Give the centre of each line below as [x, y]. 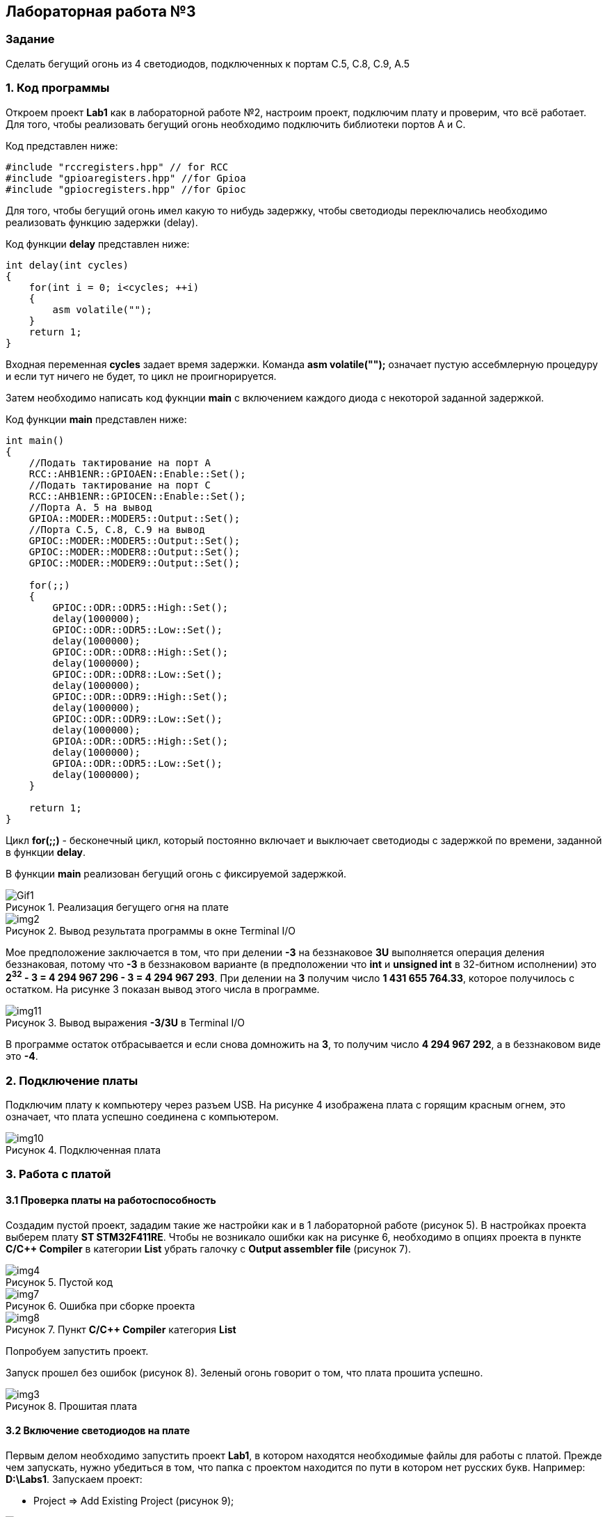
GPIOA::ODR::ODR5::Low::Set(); [137, 763]
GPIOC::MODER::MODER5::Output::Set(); [135, 540]
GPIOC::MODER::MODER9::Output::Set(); [135, 563]
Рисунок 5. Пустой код [59, 1282]
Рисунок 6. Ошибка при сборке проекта [100, 1305]
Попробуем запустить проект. [77, 1351]
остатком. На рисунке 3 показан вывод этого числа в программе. [163, 990]
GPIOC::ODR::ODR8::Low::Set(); [137, 674]
